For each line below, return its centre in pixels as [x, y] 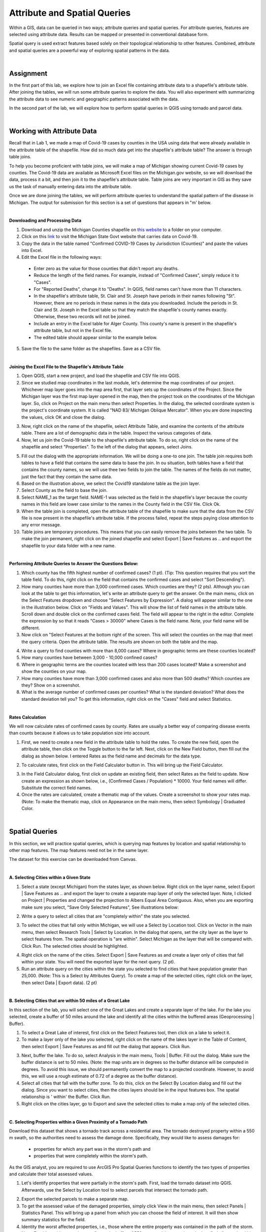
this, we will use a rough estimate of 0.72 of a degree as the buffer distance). [99, 1076]
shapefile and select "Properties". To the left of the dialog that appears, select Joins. [107, 447]
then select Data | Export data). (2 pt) [59, 983]
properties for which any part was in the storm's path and [92, 1149]
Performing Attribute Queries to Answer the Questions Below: [74, 564]
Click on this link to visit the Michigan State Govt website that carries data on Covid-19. [110, 237]
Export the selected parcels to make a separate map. [75, 1199]
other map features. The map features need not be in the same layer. [79, 850]
